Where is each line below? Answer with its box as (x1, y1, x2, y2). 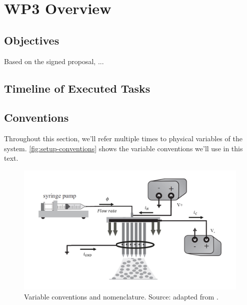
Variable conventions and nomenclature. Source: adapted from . (24, 291, 218, 302)
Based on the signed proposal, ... (4, 56, 104, 66)
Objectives (4, 32, 59, 48)
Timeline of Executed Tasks (4, 80, 150, 96)
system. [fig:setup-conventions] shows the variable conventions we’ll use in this (4, 143, 243, 153)
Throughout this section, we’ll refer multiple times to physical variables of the (4, 133, 242, 144)
